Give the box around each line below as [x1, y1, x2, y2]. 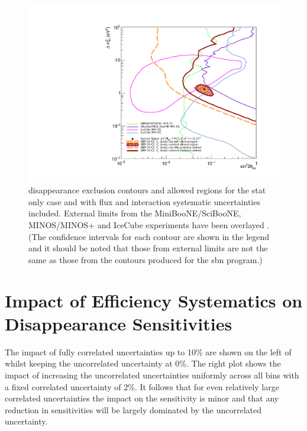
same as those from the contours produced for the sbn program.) [28, 253, 263, 265]
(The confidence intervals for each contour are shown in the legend [28, 230, 270, 242]
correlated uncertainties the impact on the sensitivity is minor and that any [5, 392, 279, 404]
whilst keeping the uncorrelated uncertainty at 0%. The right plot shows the [5, 357, 281, 370]
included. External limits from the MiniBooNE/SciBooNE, [28, 207, 241, 219]
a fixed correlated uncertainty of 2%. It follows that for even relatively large [5, 380, 279, 393]
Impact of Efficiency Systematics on [5, 288, 303, 312]
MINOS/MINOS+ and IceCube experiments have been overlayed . [28, 219, 270, 231]
